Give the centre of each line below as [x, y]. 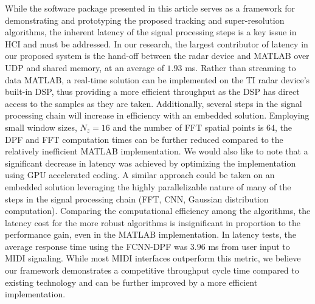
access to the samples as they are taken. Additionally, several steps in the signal [154, 103]
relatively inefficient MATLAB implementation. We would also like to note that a [157, 151]
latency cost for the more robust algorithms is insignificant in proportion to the [153, 222]
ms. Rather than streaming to [241, 67]
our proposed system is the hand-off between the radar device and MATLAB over [157, 56]
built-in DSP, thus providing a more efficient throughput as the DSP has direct [152, 92]
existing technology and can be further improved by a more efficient [131, 282]
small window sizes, [41, 127]
